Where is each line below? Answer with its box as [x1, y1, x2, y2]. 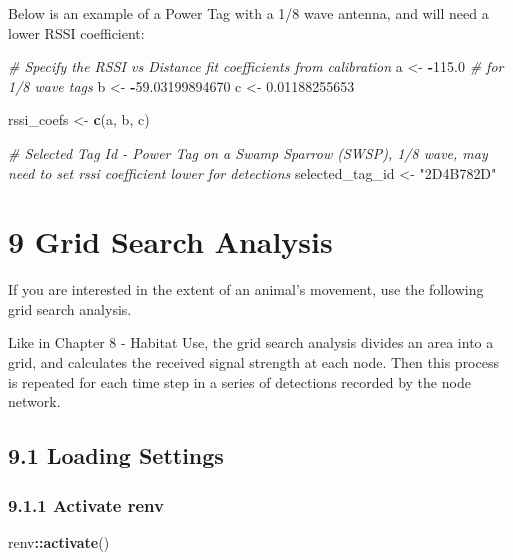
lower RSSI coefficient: [8, 22, 145, 43]
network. [8, 391, 61, 412]
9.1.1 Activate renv [8, 492, 164, 517]
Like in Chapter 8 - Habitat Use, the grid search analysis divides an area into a [8, 332, 494, 353]
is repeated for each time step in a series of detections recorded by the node [8, 371, 471, 392]
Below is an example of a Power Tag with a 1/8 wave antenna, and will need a [8, 3, 489, 23]
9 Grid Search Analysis [8, 221, 333, 262]
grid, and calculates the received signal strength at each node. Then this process [8, 352, 499, 373]
